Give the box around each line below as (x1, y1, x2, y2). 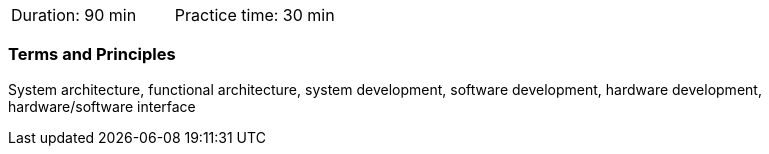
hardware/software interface (8, 97, 196, 115)
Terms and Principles (8, 44, 176, 65)
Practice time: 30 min (174, 5, 335, 25)
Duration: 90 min (11, 5, 137, 25)
